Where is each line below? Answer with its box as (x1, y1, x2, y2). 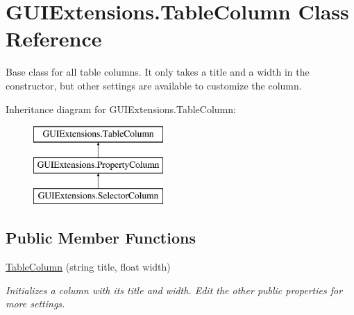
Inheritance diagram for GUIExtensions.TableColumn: (6, 101, 236, 116)
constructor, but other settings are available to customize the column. (6, 78, 302, 92)
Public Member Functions (6, 227, 196, 248)
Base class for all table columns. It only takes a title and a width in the (6, 65, 310, 79)
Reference (6, 24, 102, 53)
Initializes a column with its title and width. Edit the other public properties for (6, 282, 343, 297)
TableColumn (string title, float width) (6, 259, 171, 274)
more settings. (6, 296, 65, 311)
